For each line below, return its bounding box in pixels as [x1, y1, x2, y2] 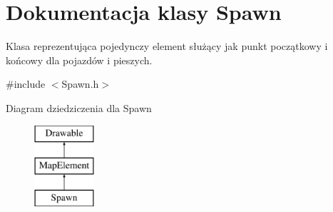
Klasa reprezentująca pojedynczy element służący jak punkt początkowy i [6, 39, 328, 54]
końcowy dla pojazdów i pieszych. [6, 52, 153, 67]
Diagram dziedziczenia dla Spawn [6, 100, 152, 115]
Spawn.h [61, 76, 99, 91]
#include [6, 76, 46, 91]
